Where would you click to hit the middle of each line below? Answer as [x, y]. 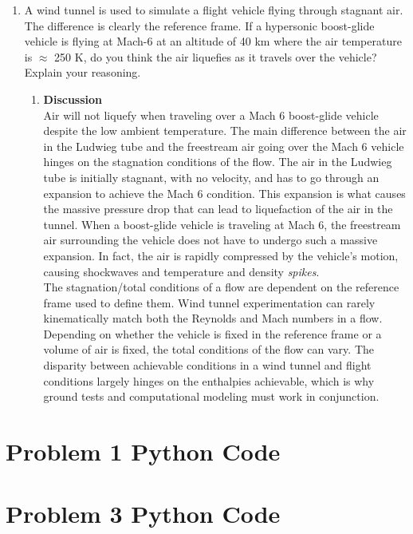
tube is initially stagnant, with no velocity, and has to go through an [211, 177]
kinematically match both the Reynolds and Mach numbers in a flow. [213, 318]
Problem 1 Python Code [143, 451]
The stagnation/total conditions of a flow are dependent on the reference [221, 287]
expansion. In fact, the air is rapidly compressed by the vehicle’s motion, [221, 255]
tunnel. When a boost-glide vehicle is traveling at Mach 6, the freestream [222, 224]
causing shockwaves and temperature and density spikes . [181, 271]
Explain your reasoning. [83, 72]
